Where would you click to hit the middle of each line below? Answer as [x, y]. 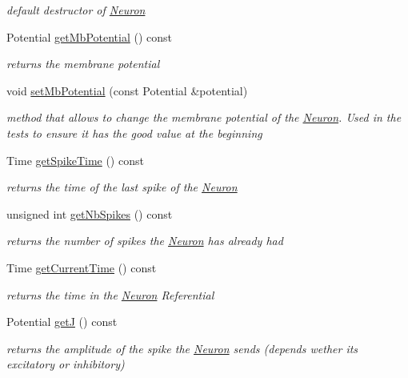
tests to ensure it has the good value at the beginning [134, 133]
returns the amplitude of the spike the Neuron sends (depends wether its [182, 348]
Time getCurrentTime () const [82, 267]
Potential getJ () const [62, 322]
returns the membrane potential [83, 64]
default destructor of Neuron [76, 10]
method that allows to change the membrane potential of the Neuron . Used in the [204, 117]
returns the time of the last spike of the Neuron [122, 187]
